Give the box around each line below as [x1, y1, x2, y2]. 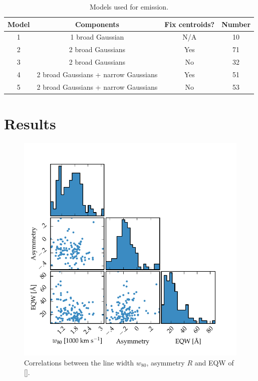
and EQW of [194, 357, 234, 367]
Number [221, 19, 251, 29]
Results [4, 113, 56, 134]
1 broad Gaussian [70, 32, 124, 42]
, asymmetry [146, 357, 185, 367]
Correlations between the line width [24, 357, 134, 367]
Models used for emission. [89, 2, 169, 12]
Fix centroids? [164, 19, 215, 29]
